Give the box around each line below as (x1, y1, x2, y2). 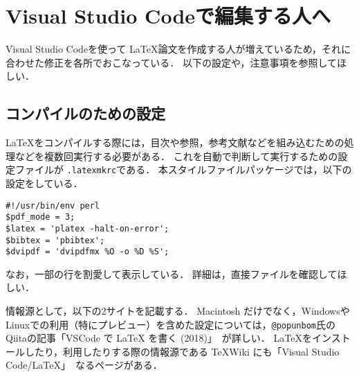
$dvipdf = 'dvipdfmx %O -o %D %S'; (6, 247, 169, 257)
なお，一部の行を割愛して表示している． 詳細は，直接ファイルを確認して (6, 266, 338, 281)
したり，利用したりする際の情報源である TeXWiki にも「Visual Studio (24, 344, 340, 358)
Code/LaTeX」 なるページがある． (6, 358, 163, 372)
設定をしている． (6, 175, 83, 190)
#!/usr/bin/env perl (6, 200, 100, 211)
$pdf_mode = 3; (6, 212, 75, 222)
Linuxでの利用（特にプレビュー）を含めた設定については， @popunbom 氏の (6, 317, 335, 331)
